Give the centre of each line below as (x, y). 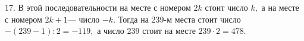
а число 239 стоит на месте (146, 31)
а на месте (280, 7)
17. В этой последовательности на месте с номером (98, 7)
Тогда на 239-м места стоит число (179, 19)
